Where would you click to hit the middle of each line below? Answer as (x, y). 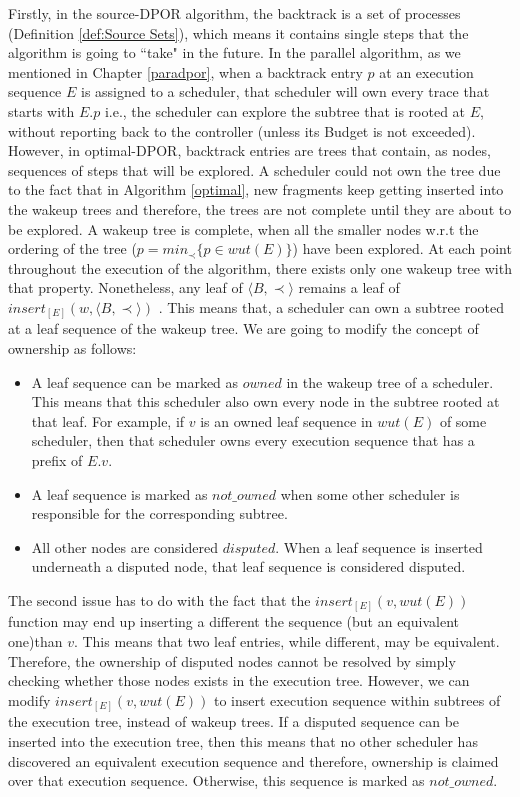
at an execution (426, 71)
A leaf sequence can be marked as (135, 381)
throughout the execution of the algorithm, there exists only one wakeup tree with (260, 267)
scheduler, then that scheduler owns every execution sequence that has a (253, 440)
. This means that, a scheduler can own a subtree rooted (331, 306)
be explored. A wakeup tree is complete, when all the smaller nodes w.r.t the (243, 228)
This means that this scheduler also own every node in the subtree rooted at (265, 401)
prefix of (57, 459)
